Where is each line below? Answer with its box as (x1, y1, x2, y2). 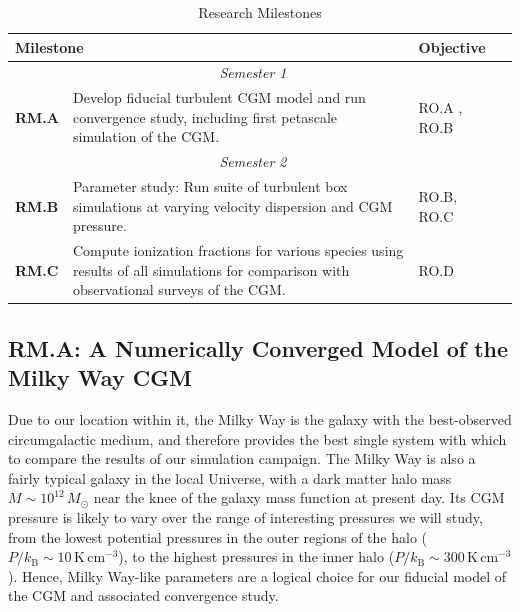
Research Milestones (198, 2, 322, 22)
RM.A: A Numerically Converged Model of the (8, 332, 509, 363)
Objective (418, 36, 486, 57)
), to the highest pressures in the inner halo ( (118, 546, 395, 567)
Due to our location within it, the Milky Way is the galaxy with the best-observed (8, 409, 512, 430)
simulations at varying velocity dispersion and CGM (73, 195, 393, 216)
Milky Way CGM (8, 362, 193, 393)
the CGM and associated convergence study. (8, 585, 279, 606)
